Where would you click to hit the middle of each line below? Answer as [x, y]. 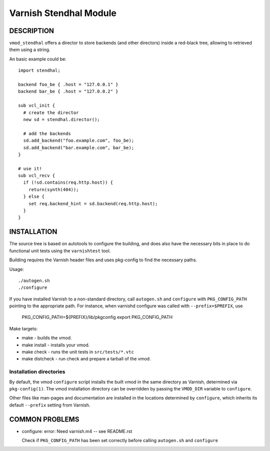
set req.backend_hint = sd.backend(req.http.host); [93, 203]
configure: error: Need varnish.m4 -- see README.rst [77, 431]
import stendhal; [39, 71]
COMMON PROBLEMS [44, 419]
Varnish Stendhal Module [63, 13]
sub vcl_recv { [37, 176]
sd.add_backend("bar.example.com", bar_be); [79, 147]
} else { [34, 197]
